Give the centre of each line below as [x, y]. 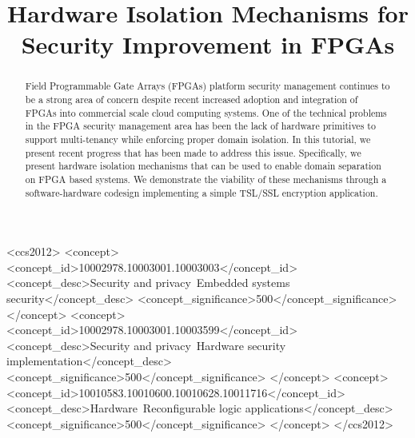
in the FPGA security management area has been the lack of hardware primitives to [200, 126]
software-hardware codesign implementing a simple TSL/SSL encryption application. [202, 192]
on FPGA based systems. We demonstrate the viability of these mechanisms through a [206, 179]
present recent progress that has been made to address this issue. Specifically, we [193, 152]
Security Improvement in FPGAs [208, 44]
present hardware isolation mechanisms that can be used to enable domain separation [203, 166]
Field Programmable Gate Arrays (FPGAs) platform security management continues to [207, 86]
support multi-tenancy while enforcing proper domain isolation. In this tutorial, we [198, 139]
